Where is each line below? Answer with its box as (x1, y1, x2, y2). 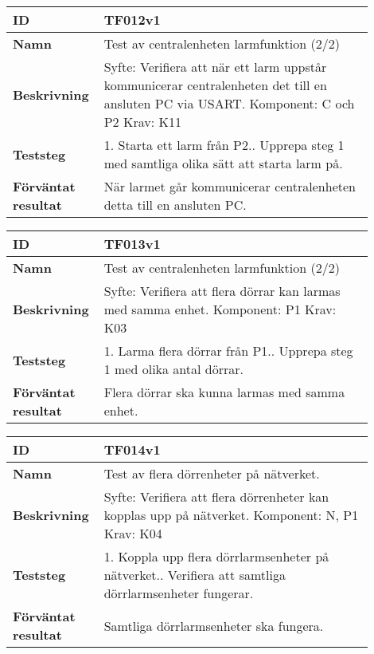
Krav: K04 (103, 524, 162, 542)
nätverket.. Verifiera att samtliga (103, 565, 286, 584)
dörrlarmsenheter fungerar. (103, 584, 254, 602)
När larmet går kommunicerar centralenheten (103, 177, 356, 195)
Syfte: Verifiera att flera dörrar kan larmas (103, 282, 341, 300)
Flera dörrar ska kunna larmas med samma (103, 383, 345, 401)
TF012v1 (103, 10, 161, 29)
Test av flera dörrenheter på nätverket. (103, 464, 320, 483)
